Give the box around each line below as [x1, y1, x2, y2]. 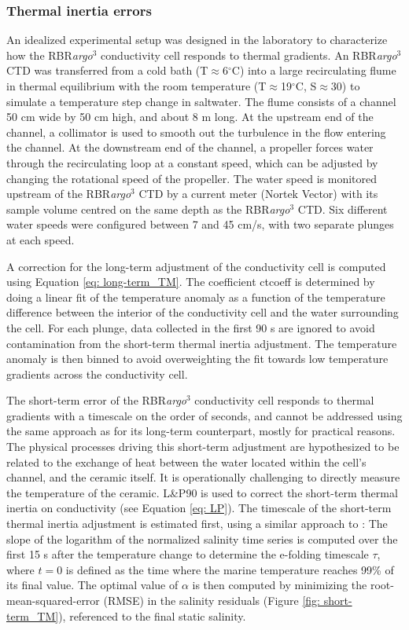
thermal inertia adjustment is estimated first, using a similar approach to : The [6, 515, 388, 532]
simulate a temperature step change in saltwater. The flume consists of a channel [6, 93, 396, 109]
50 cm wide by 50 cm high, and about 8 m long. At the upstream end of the [6, 108, 374, 125]
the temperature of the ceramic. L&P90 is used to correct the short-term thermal [6, 484, 398, 500]
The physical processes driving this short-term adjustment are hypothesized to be [6, 438, 400, 455]
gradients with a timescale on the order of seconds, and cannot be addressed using [6, 407, 403, 423]
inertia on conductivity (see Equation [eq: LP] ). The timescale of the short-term [6, 500, 392, 516]
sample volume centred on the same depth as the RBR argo [6, 200, 290, 217]
